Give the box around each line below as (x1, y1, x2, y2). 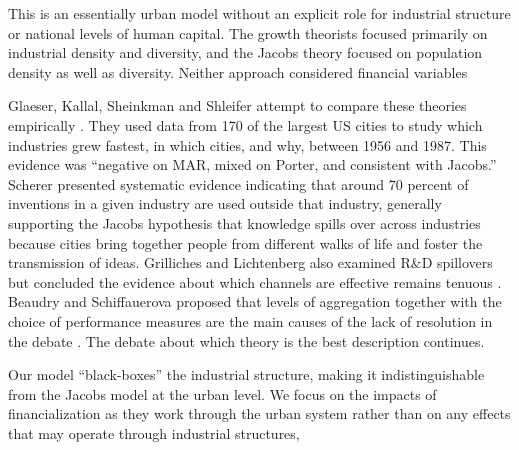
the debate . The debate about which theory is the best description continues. (8, 330, 485, 351)
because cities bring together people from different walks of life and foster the (8, 232, 483, 253)
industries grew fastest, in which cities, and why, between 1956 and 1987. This (8, 134, 487, 155)
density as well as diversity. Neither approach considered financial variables (8, 61, 468, 82)
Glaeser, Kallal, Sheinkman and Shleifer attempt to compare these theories (8, 95, 467, 116)
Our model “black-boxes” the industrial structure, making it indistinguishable (8, 364, 485, 385)
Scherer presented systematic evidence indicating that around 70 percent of (8, 173, 469, 194)
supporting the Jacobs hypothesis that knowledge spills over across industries (8, 212, 481, 233)
